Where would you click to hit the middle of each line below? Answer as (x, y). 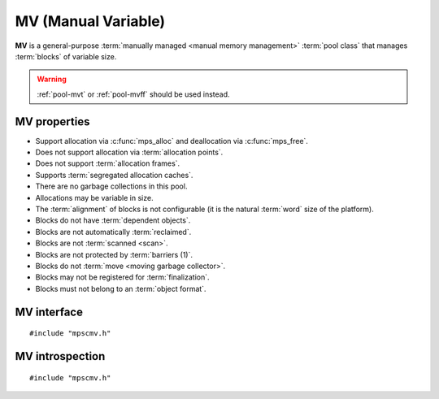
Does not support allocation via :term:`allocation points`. (129, 152)
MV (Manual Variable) (90, 21)
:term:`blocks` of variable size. (66, 56)
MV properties (52, 121)
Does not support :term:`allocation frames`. (108, 163)
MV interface (49, 312)
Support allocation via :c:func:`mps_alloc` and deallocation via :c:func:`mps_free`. (172, 141)
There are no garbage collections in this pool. (111, 186)
